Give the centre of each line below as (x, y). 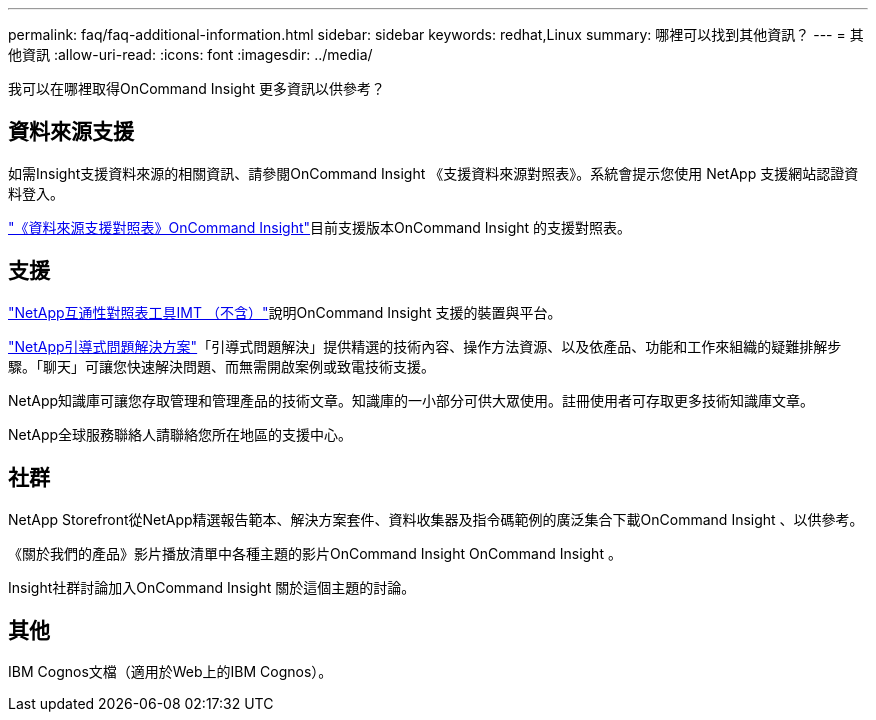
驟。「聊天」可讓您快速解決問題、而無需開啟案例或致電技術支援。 (221, 366)
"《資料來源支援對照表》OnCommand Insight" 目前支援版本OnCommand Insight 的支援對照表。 (320, 227)
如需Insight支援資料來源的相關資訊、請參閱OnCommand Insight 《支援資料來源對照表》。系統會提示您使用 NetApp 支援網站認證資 (433, 173)
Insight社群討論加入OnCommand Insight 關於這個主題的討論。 (212, 587)
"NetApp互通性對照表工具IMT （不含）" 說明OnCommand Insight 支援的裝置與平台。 (285, 312)
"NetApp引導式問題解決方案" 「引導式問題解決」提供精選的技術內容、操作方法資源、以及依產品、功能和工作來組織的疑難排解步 (425, 346)
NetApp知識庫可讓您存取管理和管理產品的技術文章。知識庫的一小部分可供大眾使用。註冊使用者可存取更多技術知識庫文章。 (411, 400)
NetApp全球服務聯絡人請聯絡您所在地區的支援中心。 (180, 434)
